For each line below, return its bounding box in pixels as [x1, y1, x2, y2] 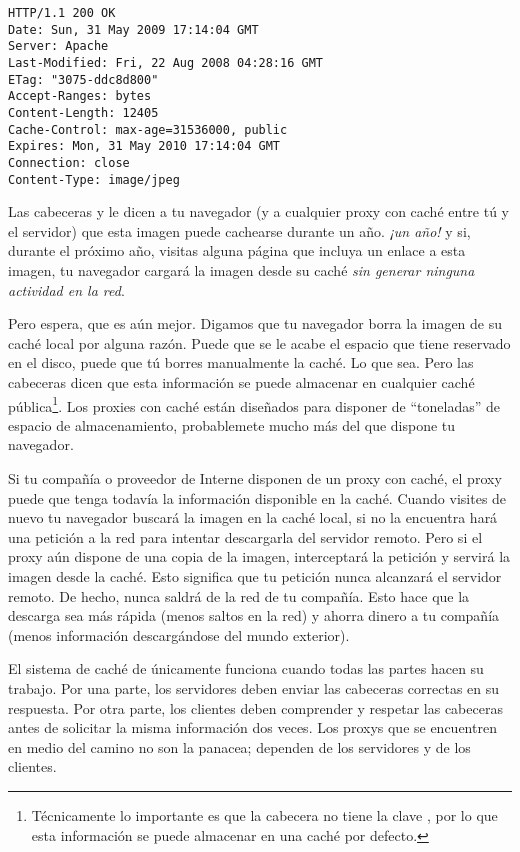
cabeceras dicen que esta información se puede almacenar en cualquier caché [8, 371, 475, 392]
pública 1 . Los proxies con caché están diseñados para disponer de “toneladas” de [8, 392, 501, 416]
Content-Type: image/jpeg [8, 172, 180, 187]
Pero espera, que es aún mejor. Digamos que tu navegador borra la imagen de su [8, 313, 503, 334]
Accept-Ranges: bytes [8, 89, 152, 104]
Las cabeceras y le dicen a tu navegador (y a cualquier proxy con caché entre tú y [8, 201, 509, 222]
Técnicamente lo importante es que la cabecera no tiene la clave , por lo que [31, 804, 498, 825]
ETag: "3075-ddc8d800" [8, 72, 159, 87]
